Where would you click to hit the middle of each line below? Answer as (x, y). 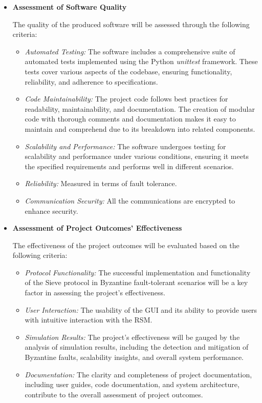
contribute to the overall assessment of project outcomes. (114, 394)
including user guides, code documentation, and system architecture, (132, 384)
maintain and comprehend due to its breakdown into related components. (140, 128)
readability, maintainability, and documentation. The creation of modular (140, 108)
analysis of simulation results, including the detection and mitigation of (137, 347)
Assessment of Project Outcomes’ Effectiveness (97, 228)
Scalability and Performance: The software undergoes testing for (125, 146)
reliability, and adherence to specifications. (91, 81)
